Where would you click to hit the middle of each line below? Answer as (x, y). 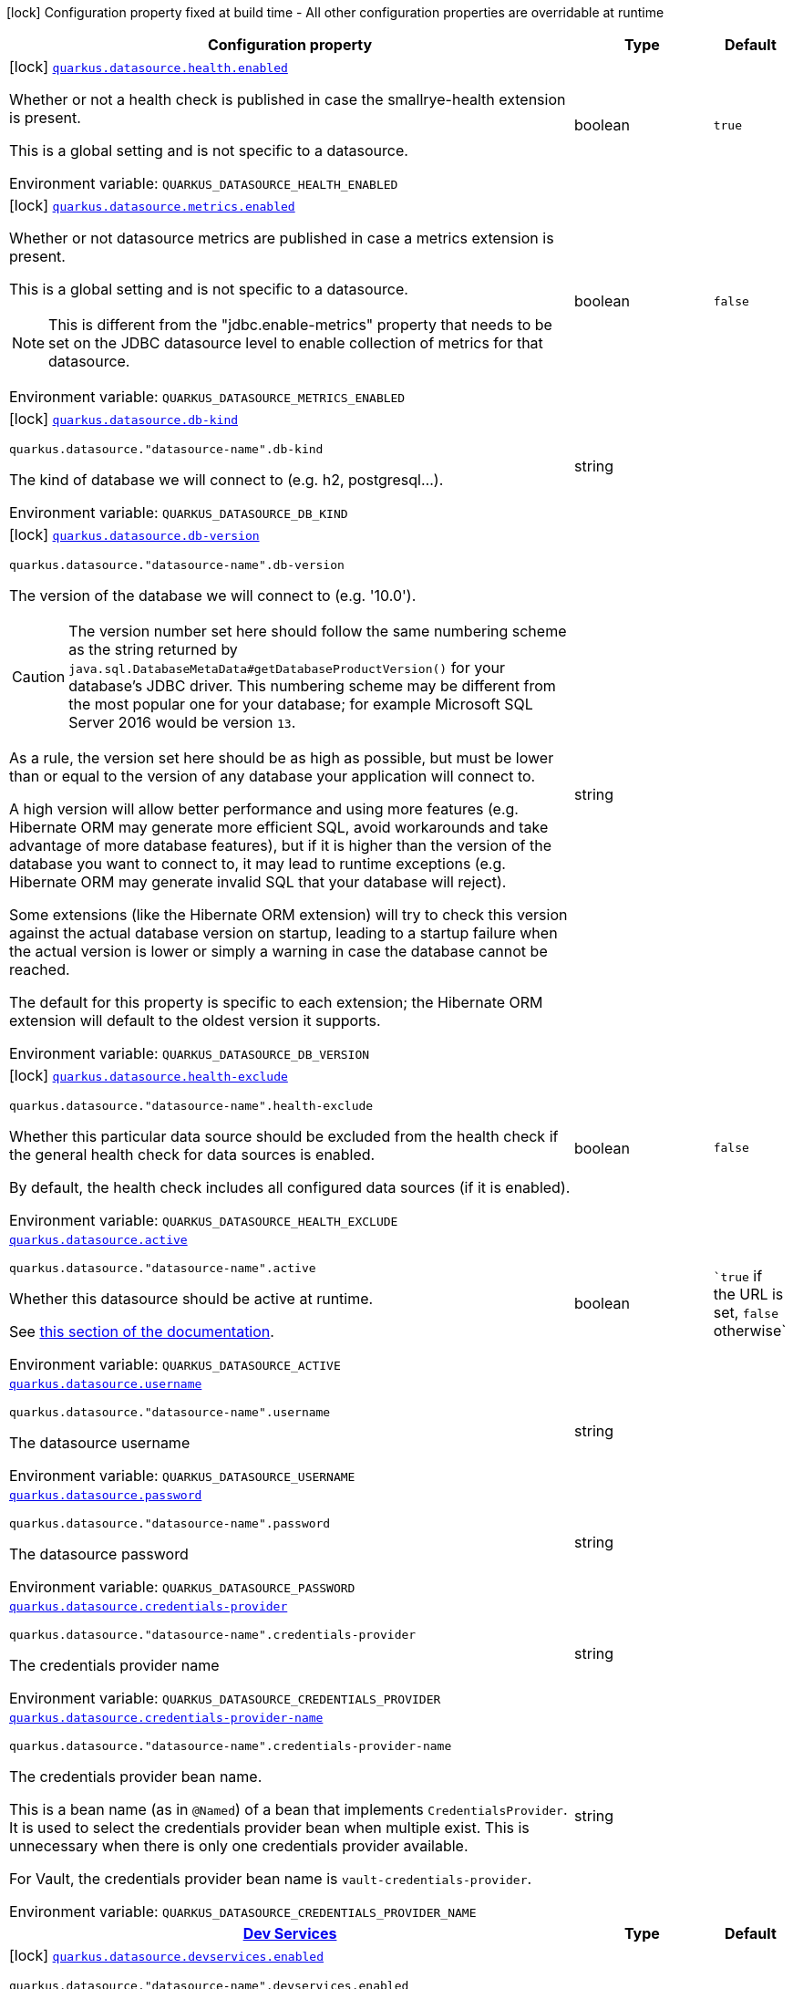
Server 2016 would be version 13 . (182, 722)
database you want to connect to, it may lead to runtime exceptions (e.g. (257, 864)
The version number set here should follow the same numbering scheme (318, 631)
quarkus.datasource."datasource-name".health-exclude (191, 1106)
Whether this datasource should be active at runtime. (191, 1299)
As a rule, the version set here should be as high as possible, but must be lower (282, 758)
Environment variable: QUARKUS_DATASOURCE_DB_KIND (179, 513)
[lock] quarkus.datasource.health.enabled (149, 67)
